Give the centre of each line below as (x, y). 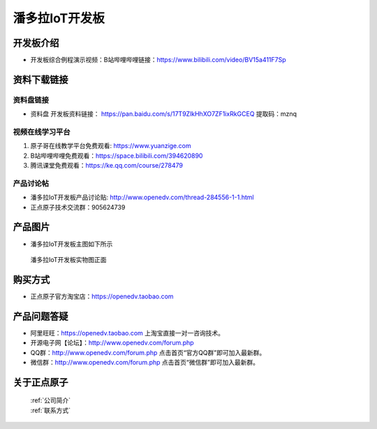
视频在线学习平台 (42, 131)
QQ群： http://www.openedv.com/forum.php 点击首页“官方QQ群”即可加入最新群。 (148, 352)
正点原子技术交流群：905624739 (78, 207)
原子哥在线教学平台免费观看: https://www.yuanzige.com (111, 146)
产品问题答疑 (40, 316)
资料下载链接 (40, 79)
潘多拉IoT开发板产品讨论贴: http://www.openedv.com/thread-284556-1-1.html (142, 197)
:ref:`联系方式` (51, 410)
